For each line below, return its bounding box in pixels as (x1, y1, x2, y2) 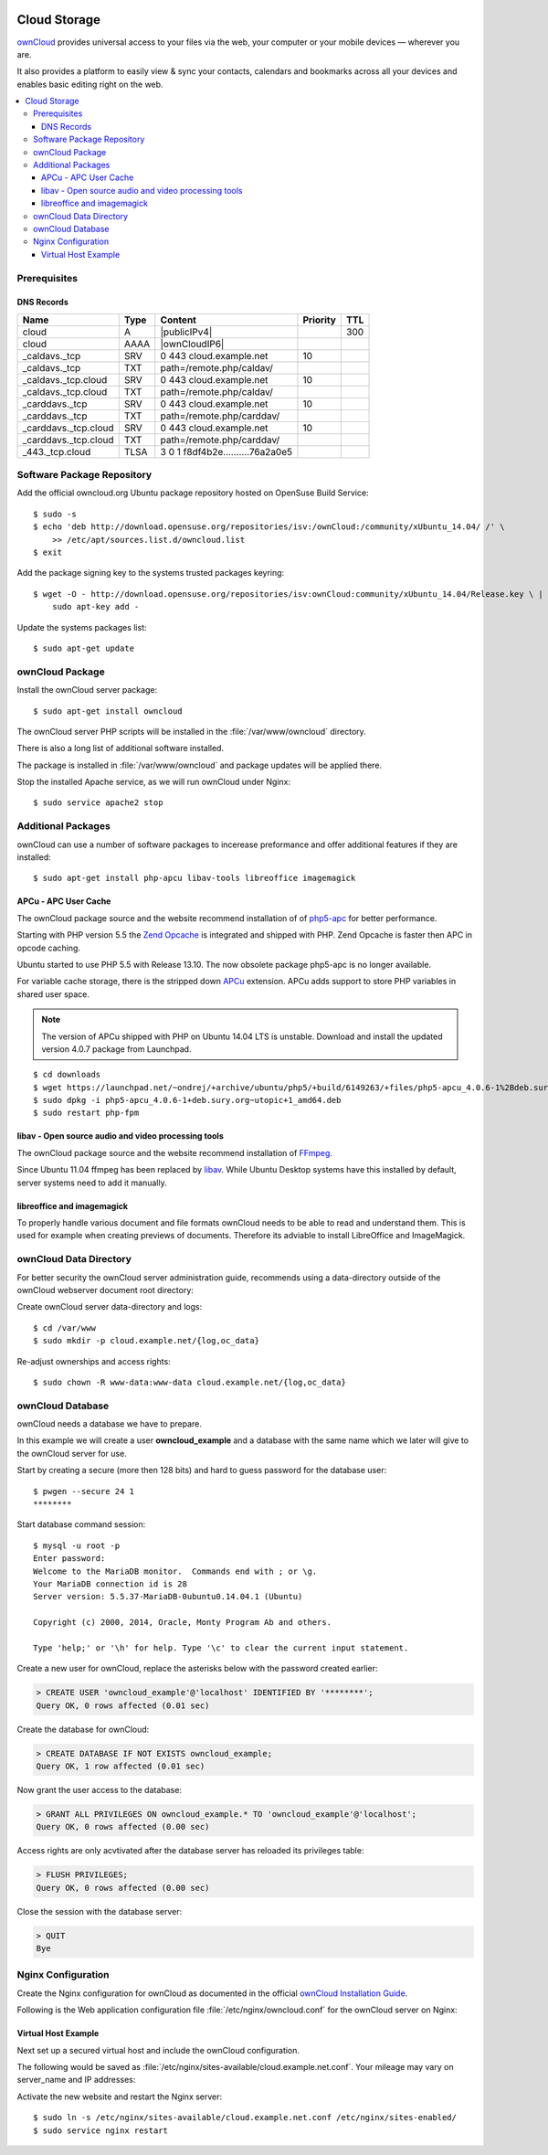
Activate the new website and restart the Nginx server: (16, 2091, 223, 2102)
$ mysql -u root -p (33, 1540, 121, 1551)
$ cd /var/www (33, 1322, 96, 1333)
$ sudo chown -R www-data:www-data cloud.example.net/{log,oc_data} (33, 1376, 346, 1387)
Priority (302, 313, 337, 326)
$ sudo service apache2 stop (33, 798, 163, 808)
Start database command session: (16, 1519, 146, 1530)
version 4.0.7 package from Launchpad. (41, 1043, 192, 1055)
